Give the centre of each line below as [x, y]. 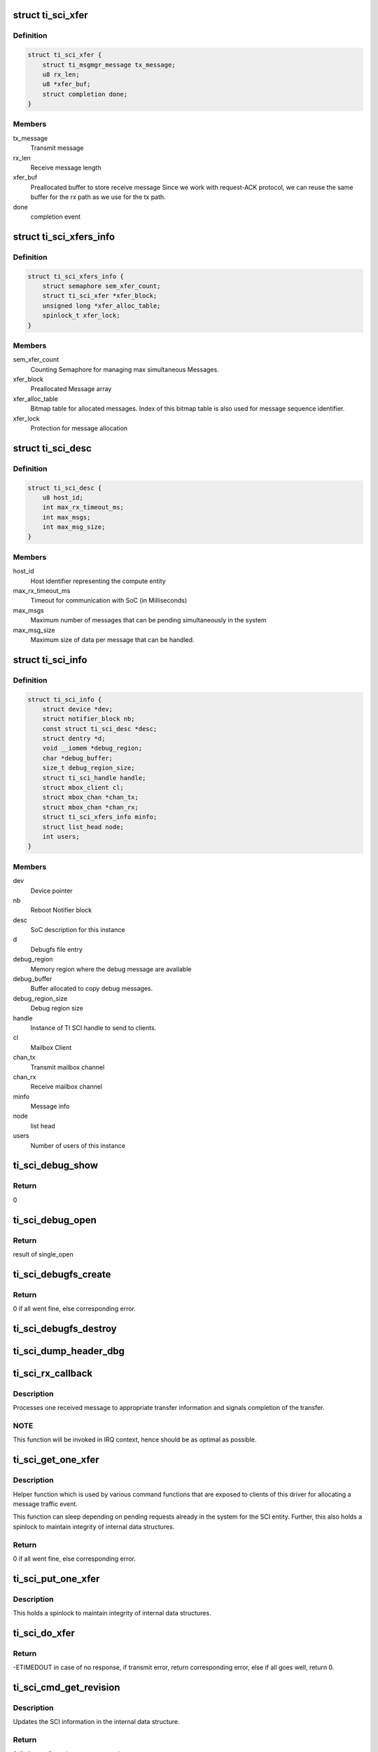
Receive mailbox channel [66, 1087]
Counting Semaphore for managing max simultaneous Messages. [125, 369]
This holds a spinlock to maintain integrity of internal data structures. [112, 1613]
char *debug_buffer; [78, 758]
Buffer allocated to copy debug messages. [92, 989]
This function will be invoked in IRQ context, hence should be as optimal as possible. [135, 1439]
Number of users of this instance [78, 1145]
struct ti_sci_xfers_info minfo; [100, 817]
